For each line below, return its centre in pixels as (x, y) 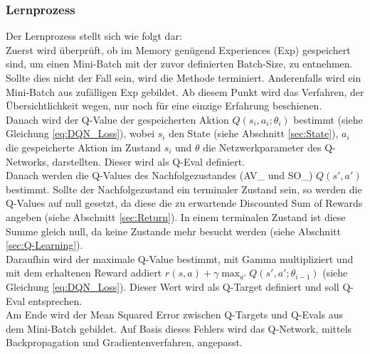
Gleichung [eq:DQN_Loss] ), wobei (80, 133)
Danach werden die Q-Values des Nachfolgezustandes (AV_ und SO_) (159, 175)
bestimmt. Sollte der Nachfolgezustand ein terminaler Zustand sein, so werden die (184, 189)
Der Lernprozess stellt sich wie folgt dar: (94, 36)
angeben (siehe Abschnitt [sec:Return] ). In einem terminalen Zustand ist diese (176, 216)
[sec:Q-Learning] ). (44, 245)
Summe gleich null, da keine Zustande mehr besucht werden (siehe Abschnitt (173, 231)
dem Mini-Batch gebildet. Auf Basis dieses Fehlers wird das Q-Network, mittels (179, 328)
